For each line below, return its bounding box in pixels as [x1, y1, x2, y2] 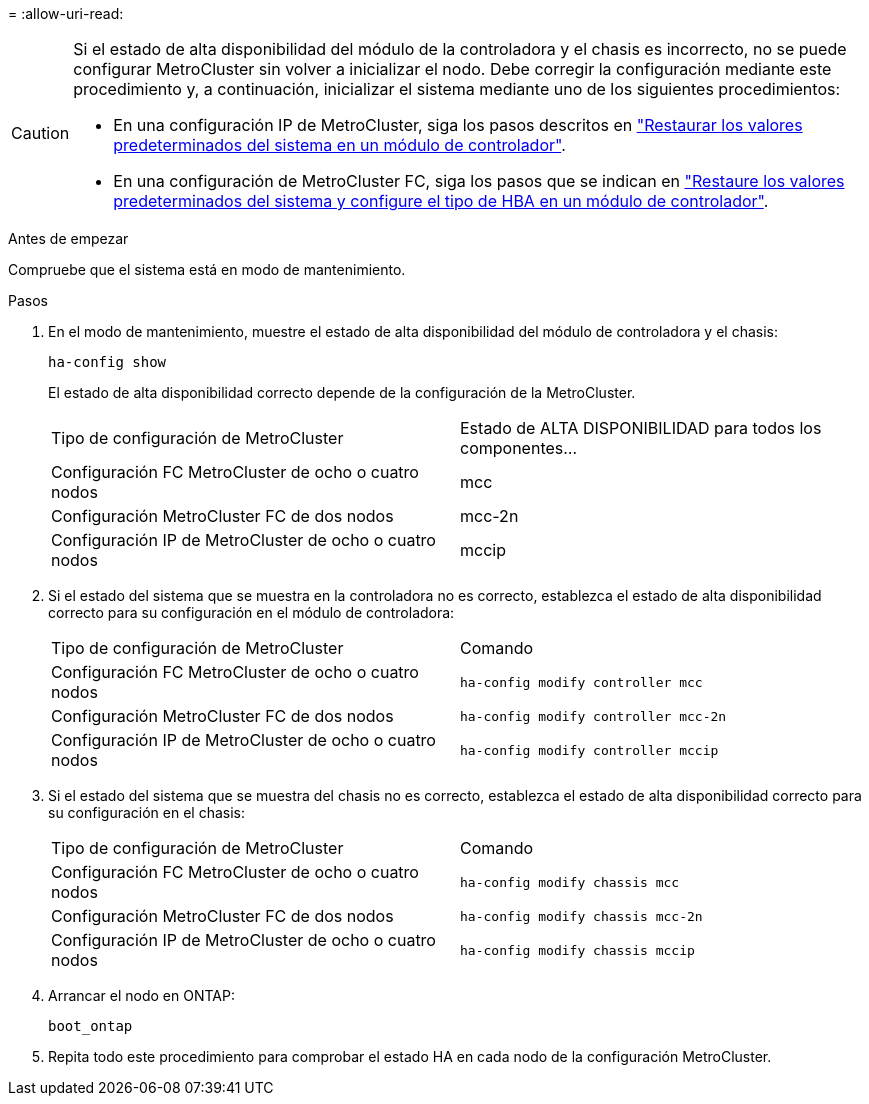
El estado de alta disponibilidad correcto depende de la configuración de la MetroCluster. [48, 384, 636, 401]
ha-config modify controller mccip [460, 742, 719, 758]
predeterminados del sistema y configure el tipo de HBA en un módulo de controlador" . [113, 191, 769, 211]
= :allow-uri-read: [8, 5, 124, 22]
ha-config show [48, 354, 167, 370]
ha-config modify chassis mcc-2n [460, 908, 703, 924]
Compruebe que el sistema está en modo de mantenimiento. [8, 261, 406, 278]
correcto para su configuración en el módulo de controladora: [48, 604, 455, 621]
